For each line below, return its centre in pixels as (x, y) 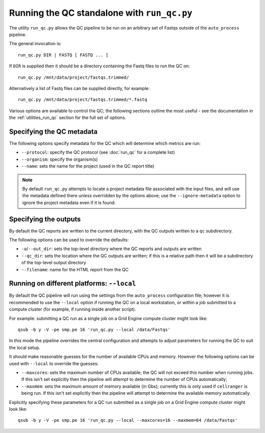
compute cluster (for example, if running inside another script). (73, 309)
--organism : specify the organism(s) (60, 159)
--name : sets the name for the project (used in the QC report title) (88, 166)
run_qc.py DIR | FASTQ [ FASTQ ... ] (63, 55)
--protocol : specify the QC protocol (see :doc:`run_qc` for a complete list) (98, 152)
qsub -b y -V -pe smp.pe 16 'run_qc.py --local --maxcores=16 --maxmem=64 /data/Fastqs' (128, 420)
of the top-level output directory (54, 262)
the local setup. (25, 347)
